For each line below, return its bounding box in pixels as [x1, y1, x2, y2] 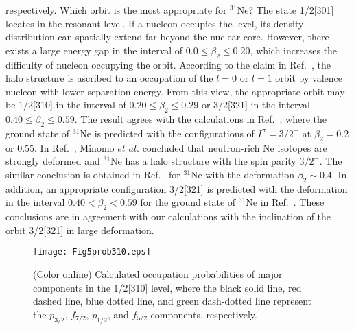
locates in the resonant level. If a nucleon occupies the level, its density [5, 16, 304, 30]
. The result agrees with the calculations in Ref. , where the [74, 112, 327, 126]
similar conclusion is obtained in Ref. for [5, 167, 180, 181]
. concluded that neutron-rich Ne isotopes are [137, 140, 327, 154]
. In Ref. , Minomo [34, 140, 115, 154]
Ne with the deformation [191, 167, 295, 181]
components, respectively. [150, 307, 257, 321]
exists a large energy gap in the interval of [5, 43, 183, 57]
